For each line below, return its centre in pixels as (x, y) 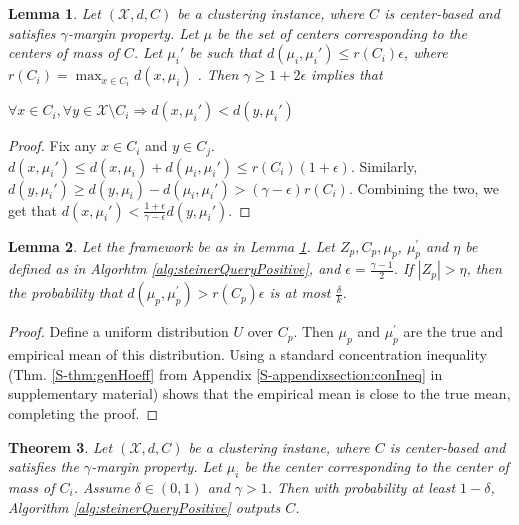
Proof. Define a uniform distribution (118, 331)
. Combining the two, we (423, 187)
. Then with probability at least (361, 487)
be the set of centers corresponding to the (341, 32)
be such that (225, 52)
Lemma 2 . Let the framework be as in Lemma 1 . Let (171, 245)
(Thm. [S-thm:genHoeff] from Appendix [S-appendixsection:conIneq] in (225, 373)
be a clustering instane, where (279, 446)
